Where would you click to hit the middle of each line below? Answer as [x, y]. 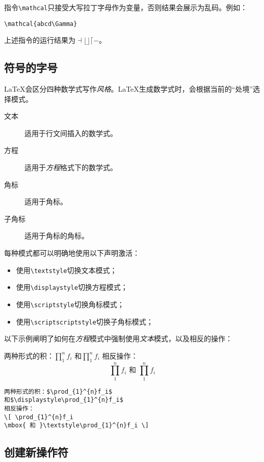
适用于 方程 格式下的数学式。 [71, 167]
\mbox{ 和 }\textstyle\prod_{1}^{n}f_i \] [76, 426]
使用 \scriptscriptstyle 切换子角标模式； [85, 321]
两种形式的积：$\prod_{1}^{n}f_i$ [58, 391]
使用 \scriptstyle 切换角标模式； [70, 304]
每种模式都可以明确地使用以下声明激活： [72, 253]
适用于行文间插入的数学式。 [71, 133]
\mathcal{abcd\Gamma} [41, 24]
